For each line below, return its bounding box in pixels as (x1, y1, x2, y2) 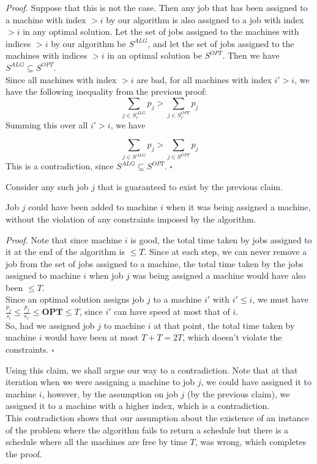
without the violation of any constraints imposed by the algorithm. (6, 212, 256, 225)
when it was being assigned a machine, (166, 201, 311, 213)
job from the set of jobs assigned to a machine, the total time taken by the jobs (6, 257, 304, 270)
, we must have (252, 293, 308, 306)
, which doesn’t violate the (182, 331, 282, 344)
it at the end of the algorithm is (6, 245, 125, 258)
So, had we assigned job (6, 319, 95, 331)
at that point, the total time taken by (154, 319, 295, 331)
